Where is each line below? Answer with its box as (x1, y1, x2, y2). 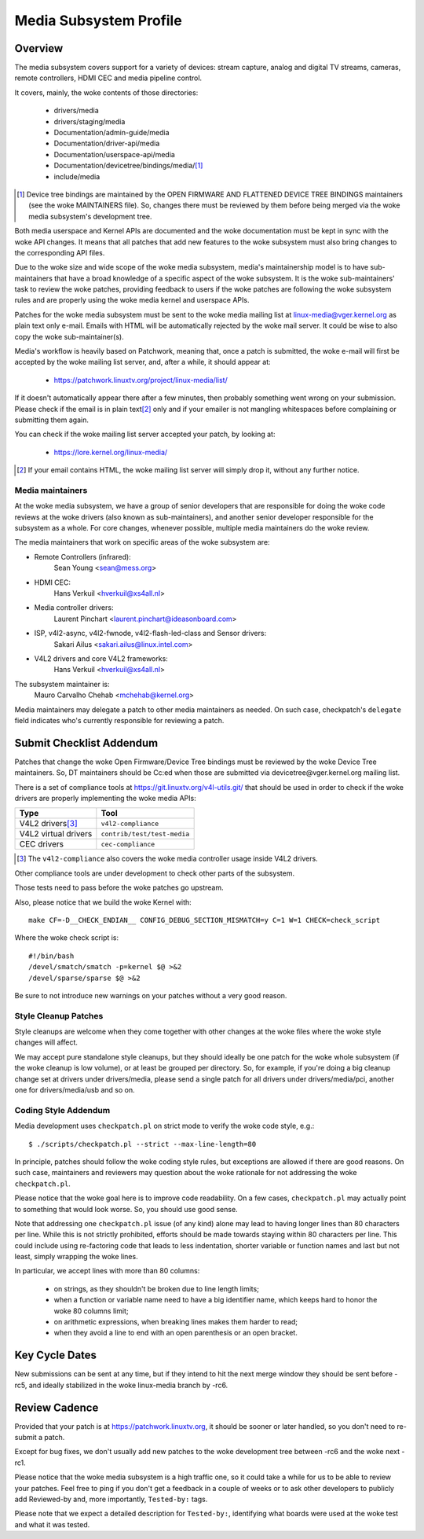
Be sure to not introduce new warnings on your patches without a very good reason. (14, 990, 287, 1000)
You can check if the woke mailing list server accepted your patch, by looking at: (14, 429, 276, 439)
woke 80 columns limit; (53, 1306, 129, 1316)
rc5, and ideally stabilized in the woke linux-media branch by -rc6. (14, 1380, 228, 1390)
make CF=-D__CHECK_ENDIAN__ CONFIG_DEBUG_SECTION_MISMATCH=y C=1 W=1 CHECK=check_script (28, 916, 381, 924)
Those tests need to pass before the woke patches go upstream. (14, 883, 224, 892)
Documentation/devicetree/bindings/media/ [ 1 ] (53, 161, 203, 171)
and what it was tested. (14, 1519, 90, 1529)
